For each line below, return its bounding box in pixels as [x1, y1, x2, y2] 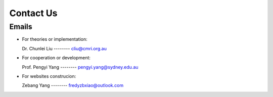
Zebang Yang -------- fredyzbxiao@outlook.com [22, 82, 124, 88]
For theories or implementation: [22, 36, 88, 42]
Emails [9, 22, 32, 31]
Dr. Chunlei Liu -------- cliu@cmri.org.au [22, 45, 107, 51]
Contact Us [9, 8, 58, 19]
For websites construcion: [22, 73, 76, 79]
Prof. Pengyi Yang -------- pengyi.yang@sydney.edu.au [22, 64, 139, 70]
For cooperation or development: [22, 55, 91, 61]
